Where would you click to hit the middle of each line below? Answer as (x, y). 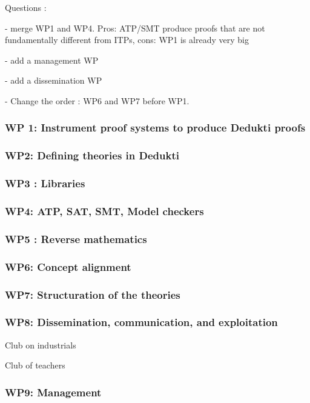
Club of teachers (35, 365)
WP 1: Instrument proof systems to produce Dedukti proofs (155, 128)
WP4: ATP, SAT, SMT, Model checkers (104, 211)
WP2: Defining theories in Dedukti (92, 155)
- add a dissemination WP (54, 80)
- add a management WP (52, 60)
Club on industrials (41, 345)
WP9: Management (53, 392)
